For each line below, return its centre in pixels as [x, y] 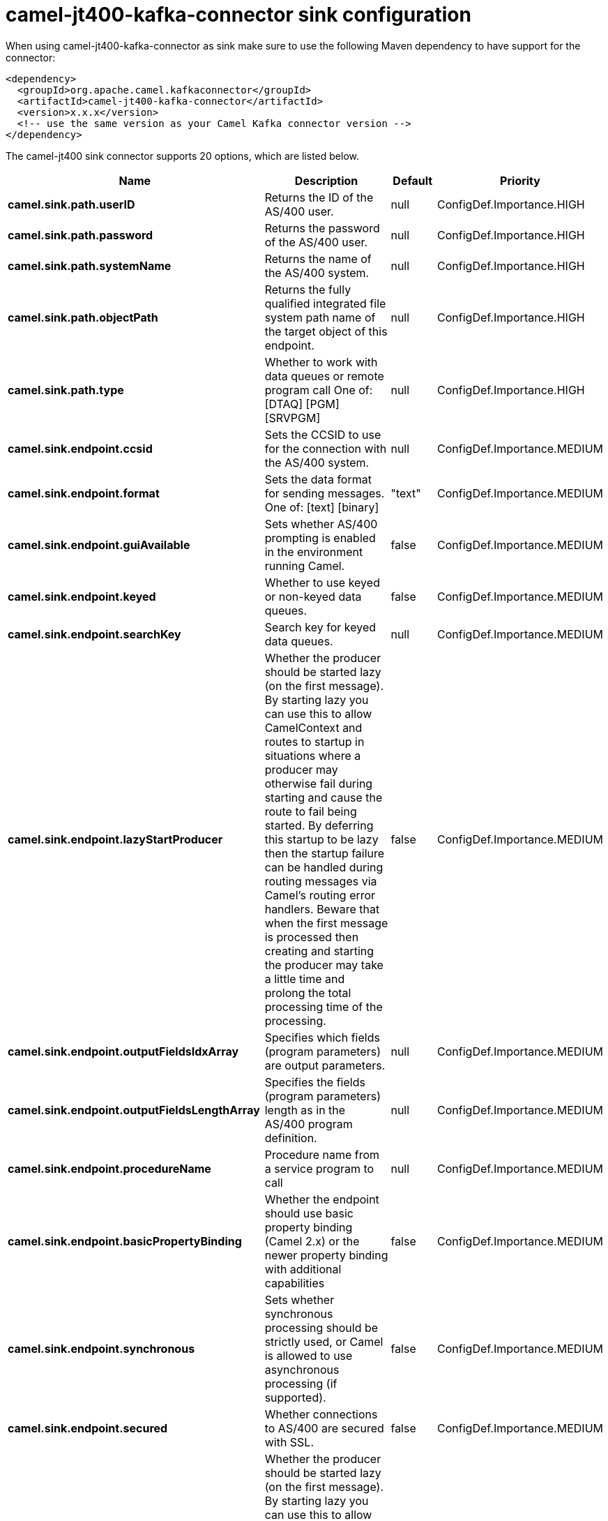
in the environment [314, 552]
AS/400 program [309, 1124]
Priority [520, 180]
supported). [295, 1397]
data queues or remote [324, 376]
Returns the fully [308, 289]
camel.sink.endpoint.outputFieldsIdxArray [123, 1051]
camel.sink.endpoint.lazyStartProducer [115, 839]
